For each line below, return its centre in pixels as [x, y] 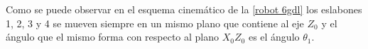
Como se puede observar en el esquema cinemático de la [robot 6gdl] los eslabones [184, 9]
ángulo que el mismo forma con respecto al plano [113, 37]
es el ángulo [274, 37]
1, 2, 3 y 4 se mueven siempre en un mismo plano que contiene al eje [155, 23]
